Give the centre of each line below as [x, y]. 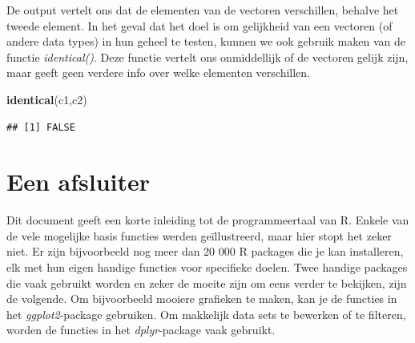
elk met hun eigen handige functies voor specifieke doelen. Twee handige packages [207, 267]
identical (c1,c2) [47, 99]
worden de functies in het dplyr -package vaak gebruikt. [141, 330]
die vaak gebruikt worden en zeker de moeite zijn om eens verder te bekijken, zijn [207, 282]
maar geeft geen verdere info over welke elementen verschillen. [158, 73]
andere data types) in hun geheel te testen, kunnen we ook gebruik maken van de [206, 41]
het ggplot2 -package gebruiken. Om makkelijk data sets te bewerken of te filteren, [206, 314]
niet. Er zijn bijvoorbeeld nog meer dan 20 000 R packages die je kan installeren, [205, 251]
